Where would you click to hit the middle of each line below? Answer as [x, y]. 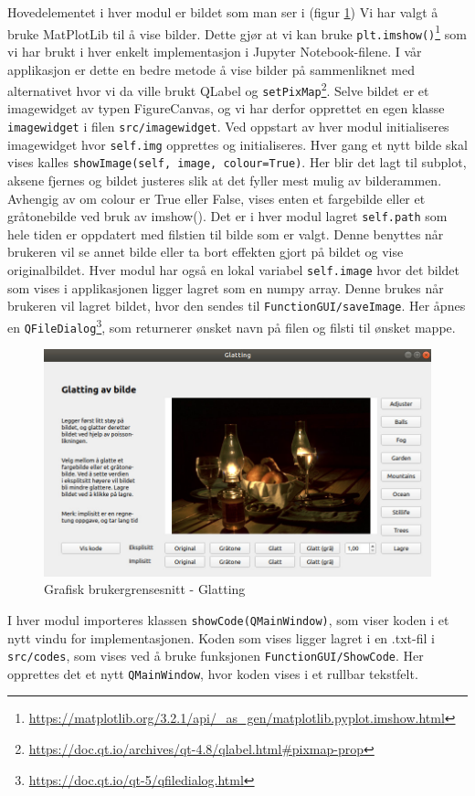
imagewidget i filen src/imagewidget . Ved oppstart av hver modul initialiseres [228, 126]
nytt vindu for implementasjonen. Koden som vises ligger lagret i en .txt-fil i [221, 637]
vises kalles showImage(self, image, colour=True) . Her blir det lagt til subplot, [237, 162]
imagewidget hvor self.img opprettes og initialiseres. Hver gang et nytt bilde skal [237, 144]
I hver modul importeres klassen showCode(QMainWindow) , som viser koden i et [228, 619]
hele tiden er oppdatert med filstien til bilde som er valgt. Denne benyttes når [226, 233]
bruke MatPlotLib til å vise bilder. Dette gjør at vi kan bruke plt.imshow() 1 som [237, 32]
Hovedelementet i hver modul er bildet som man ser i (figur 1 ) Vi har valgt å [223, 12]
